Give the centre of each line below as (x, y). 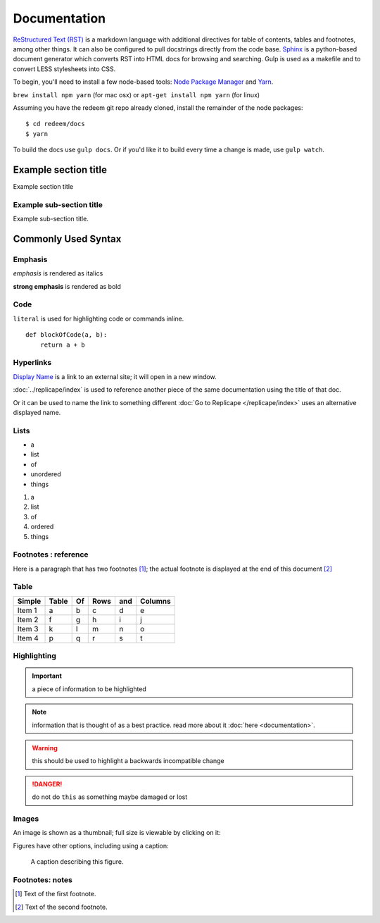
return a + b (62, 345)
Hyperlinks (32, 363)
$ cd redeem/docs (55, 124)
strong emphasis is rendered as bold (67, 286)
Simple (29, 601)
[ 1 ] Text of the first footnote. (56, 894)
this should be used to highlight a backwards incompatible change (128, 761)
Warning (45, 748)
